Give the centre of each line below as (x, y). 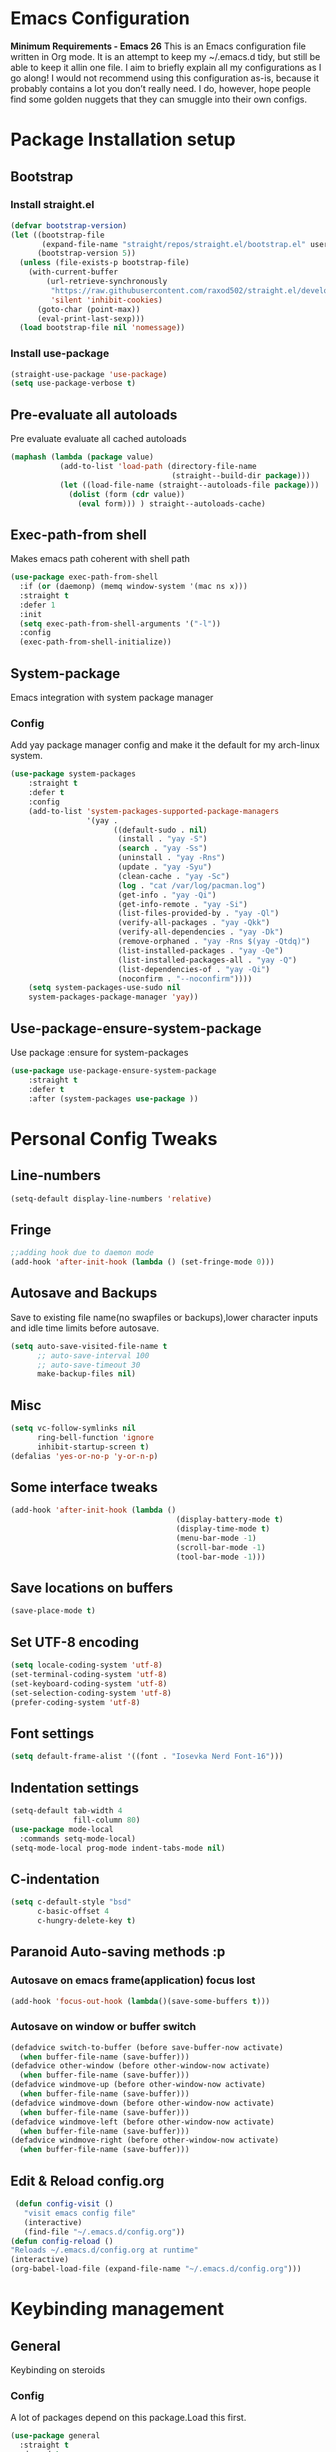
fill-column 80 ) (107, 1820)
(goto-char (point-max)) (88, 309)
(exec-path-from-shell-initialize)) (95, 642)
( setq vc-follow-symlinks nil (73, 1428)
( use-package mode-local (62, 1829)
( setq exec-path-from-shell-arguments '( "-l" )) (120, 623)
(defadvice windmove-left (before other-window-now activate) (142, 2122)
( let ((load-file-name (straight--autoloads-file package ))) (189, 485)
